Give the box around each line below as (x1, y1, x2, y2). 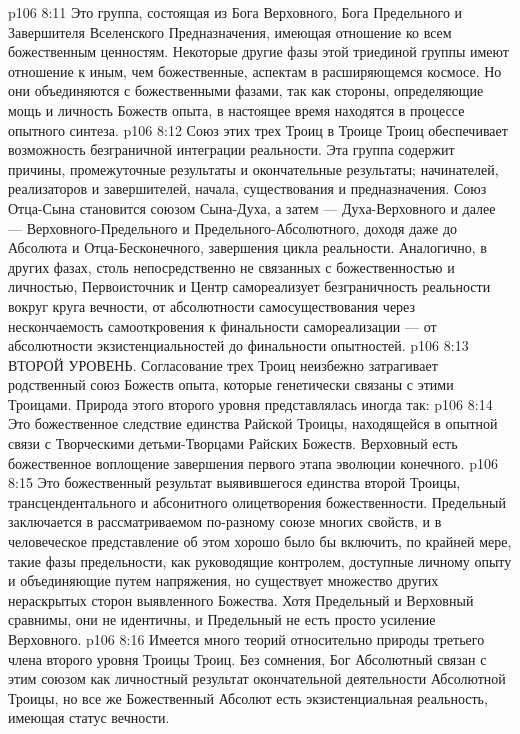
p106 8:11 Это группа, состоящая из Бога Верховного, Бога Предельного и (8, 2, 463, 22)
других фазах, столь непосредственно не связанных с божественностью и (8, 256, 455, 277)
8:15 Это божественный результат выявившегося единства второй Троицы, (8, 472, 461, 493)
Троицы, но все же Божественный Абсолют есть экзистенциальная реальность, (8, 687, 488, 708)
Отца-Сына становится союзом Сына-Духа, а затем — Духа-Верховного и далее (8, 197, 496, 218)
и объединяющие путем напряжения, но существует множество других (8, 570, 439, 591)
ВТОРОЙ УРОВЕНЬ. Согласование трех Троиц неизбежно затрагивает (8, 354, 438, 375)
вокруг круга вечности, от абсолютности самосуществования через (8, 295, 416, 316)
